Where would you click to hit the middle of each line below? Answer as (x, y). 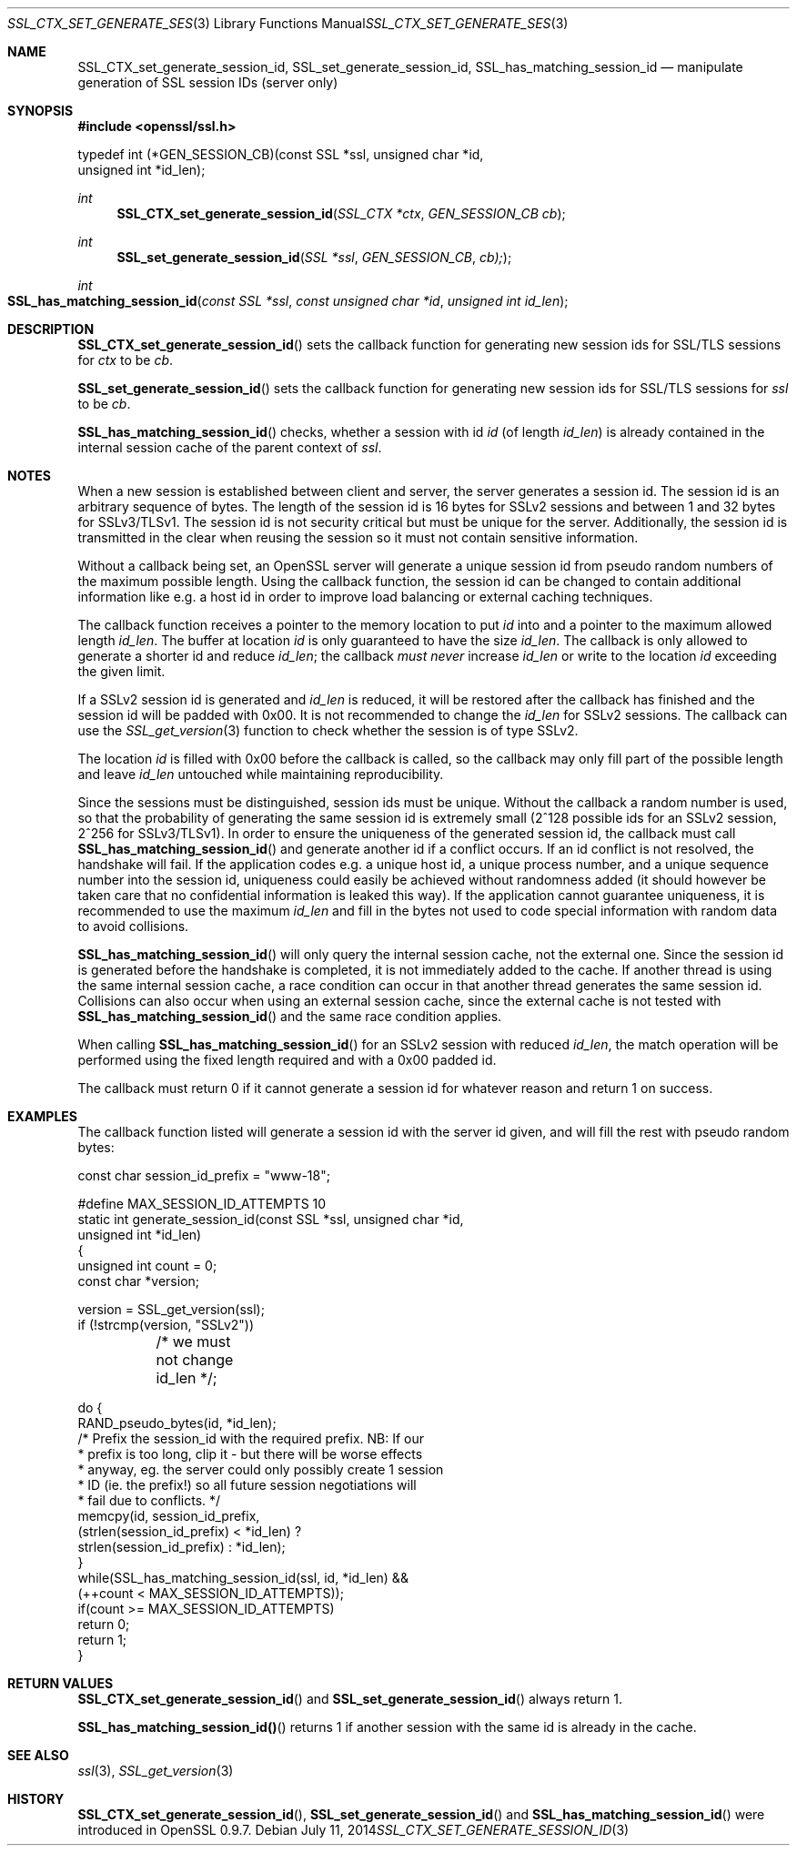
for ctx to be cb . (126, 360)
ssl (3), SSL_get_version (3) (156, 1771)
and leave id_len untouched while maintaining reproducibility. (261, 774)
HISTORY (36, 1799)
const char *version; (139, 1281)
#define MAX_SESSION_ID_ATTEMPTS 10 (202, 1204)
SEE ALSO (38, 1755)
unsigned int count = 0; (147, 1266)
